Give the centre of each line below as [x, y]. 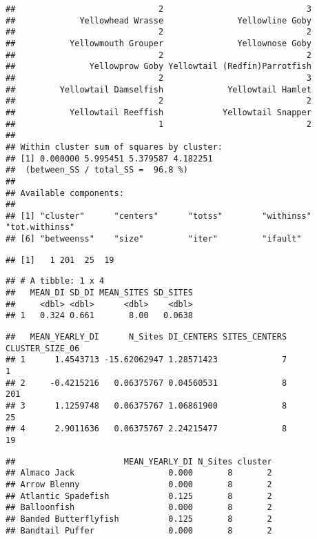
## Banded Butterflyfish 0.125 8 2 [139, 519]
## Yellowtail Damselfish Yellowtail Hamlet [158, 89]
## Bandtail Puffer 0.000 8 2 [139, 530]
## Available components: [65, 193]
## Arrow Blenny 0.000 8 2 [139, 484]
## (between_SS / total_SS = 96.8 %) [97, 170]
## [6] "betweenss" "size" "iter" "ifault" [154, 239]
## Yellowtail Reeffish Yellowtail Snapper [158, 112]
